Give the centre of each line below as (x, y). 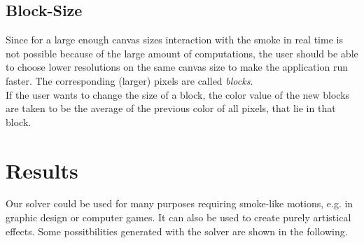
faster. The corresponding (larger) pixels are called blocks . (129, 80)
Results (42, 170)
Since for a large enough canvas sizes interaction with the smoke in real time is (174, 40)
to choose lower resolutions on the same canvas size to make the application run (177, 67)
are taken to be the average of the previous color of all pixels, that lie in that (171, 108)
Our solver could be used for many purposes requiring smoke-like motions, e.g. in (180, 203)
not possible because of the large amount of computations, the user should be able (182, 53)
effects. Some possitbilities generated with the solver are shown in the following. (177, 231)
